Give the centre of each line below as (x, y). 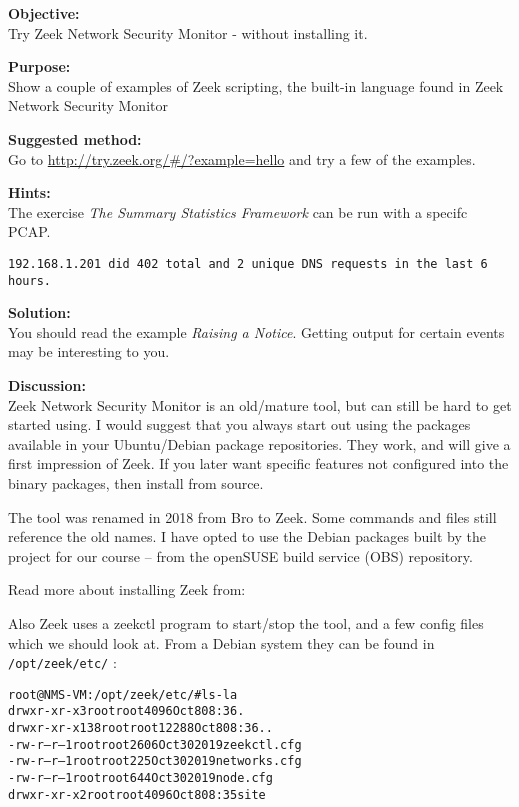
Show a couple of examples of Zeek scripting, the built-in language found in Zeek (256, 85)
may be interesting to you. (89, 351)
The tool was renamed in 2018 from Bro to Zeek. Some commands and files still (252, 516)
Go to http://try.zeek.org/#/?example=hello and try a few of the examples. (242, 158)
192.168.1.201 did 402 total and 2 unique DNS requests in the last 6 (248, 263)
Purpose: (39, 66)
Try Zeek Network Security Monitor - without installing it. (188, 32)
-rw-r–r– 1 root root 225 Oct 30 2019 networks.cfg (155, 761)
